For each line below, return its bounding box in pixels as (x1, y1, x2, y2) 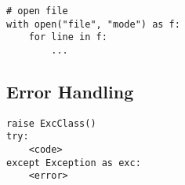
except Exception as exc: (6, 157, 141, 168)
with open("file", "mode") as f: (6, 18, 180, 30)
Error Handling (6, 80, 134, 104)
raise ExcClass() (6, 117, 96, 129)
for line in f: (28, 31, 107, 43)
